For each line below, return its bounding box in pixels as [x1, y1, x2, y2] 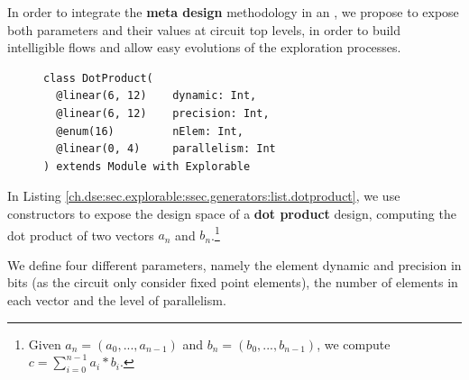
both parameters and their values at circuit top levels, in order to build [7, 20, 401, 39]
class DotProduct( [43, 71, 153, 85]
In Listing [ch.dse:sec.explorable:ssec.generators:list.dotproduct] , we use [7, 186, 400, 205]
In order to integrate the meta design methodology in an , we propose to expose [7, 3, 459, 21]
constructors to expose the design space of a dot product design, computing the [7, 204, 456, 222]
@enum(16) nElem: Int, [56, 124, 244, 138]
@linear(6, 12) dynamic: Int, [56, 89, 257, 103]
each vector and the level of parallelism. [7, 290, 226, 309]
